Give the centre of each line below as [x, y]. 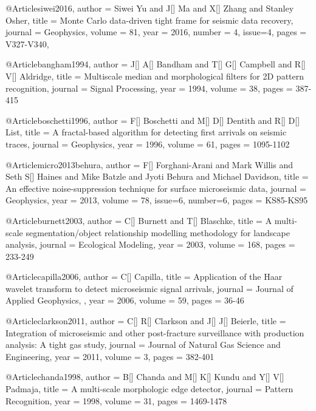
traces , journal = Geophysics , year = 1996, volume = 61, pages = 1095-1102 [148, 144]
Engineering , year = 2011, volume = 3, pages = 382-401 [110, 356]
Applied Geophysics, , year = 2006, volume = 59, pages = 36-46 [125, 300]
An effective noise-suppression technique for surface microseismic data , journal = [156, 188]
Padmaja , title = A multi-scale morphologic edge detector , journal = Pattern [149, 389]
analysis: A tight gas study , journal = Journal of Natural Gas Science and [143, 345]
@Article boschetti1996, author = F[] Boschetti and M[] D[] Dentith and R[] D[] [153, 120]
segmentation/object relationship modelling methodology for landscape [158, 232]
